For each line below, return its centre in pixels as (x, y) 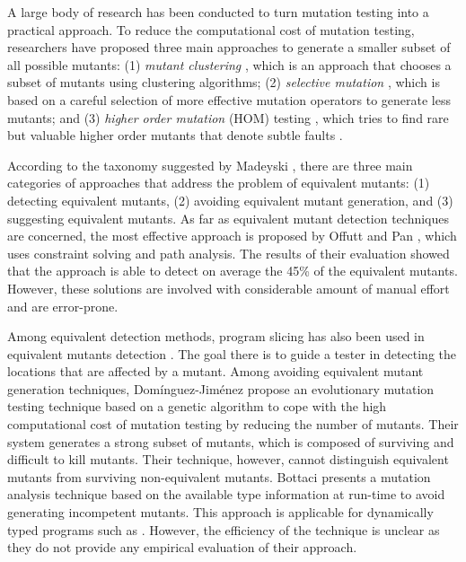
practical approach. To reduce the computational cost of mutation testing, (211, 29)
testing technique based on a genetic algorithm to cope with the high (197, 406)
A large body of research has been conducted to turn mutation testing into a (218, 12)
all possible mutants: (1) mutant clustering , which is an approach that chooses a (229, 64)
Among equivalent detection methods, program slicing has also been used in (216, 336)
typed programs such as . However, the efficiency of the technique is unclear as (224, 529)
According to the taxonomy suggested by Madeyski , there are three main (210, 165)
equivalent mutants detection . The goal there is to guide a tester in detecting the (232, 353)
